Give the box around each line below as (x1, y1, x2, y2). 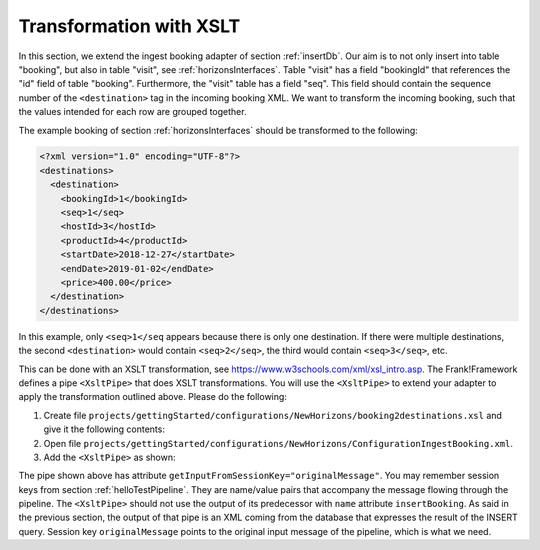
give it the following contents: (43, 423, 165, 435)
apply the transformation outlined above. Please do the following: (18, 391, 287, 403)
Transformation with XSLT (18, 15, 241, 37)
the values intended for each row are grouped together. (18, 106, 247, 118)
